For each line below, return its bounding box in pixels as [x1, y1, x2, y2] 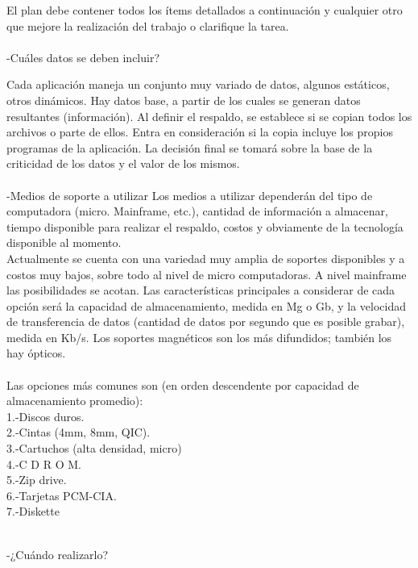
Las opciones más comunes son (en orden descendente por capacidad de [6, 376, 359, 393]
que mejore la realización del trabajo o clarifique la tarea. [6, 17, 289, 34]
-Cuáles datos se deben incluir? [6, 48, 160, 65]
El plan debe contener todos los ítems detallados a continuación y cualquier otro [6, 2, 403, 18]
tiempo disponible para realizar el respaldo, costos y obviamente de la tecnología [6, 218, 404, 235]
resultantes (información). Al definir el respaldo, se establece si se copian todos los [6, 107, 412, 124]
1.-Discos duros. [6, 407, 85, 424]
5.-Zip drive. [6, 471, 67, 488]
